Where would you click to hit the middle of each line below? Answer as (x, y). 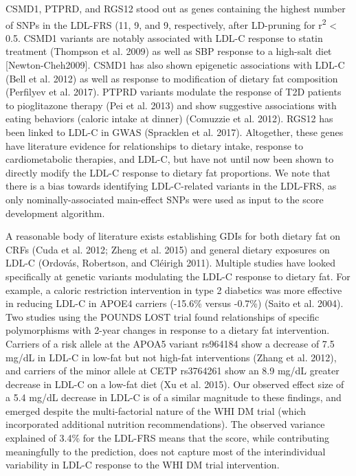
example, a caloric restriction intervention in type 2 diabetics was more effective (174, 290)
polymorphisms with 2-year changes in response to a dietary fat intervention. (168, 330)
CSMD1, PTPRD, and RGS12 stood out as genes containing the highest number (176, 8)
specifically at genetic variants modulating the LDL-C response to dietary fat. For (178, 276)
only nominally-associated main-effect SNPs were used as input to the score (165, 199)
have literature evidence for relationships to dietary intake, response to (154, 145)
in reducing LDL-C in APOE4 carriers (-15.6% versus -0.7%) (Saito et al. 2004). (175, 303)
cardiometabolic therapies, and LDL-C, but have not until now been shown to (170, 159)
